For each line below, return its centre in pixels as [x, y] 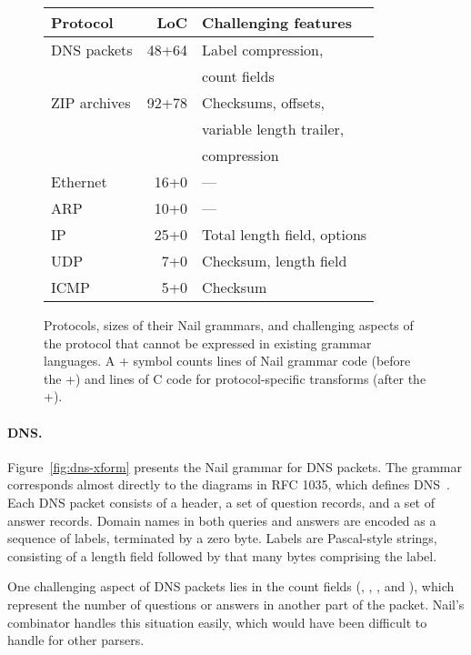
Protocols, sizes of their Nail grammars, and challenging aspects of [229, 325]
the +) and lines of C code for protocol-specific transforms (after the [235, 378]
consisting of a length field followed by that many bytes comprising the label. [222, 555]
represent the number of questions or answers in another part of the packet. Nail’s [236, 604]
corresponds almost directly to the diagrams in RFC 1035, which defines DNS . [229, 484]
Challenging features [277, 22]
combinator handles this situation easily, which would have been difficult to [217, 622]
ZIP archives [91, 102]
